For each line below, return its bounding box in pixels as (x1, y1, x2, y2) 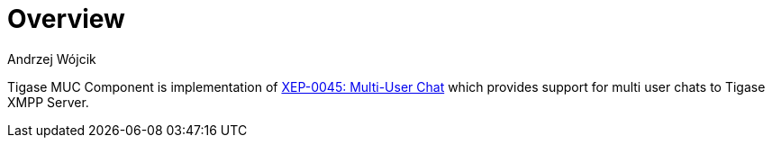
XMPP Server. (7, 94, 89, 110)
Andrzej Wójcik (7, 50, 96, 67)
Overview (7, 4, 125, 34)
